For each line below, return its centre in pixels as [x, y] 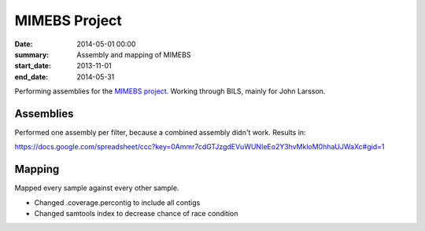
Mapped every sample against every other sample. [97, 188]
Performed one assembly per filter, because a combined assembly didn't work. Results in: [160, 133]
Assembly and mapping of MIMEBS [134, 54]
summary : [32, 54]
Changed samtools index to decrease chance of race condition [136, 214]
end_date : [31, 77]
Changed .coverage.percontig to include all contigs [117, 202]
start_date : [33, 66]
